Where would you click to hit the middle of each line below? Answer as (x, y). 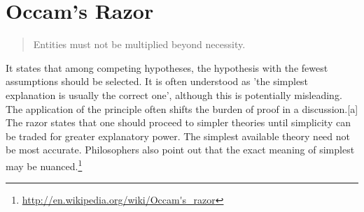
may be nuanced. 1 (44, 165)
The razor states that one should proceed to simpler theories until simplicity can (178, 122)
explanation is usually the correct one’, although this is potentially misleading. (174, 94)
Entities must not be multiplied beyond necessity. (139, 44)
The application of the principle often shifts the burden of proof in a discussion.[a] (182, 108)
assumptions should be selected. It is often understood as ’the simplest (157, 81)
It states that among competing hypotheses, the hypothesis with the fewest (167, 67)
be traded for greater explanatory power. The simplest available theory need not (178, 136)
